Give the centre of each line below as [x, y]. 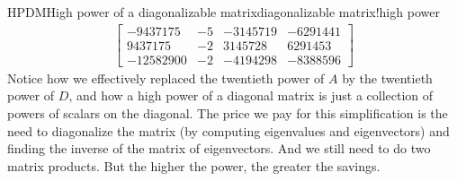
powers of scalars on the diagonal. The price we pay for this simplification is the [228, 112]
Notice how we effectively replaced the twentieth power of [166, 78]
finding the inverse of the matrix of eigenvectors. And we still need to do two [219, 148]
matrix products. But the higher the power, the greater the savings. [194, 165]
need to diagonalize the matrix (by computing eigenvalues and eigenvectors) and [228, 130]
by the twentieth [387, 78]
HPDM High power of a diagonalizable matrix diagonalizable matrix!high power [224, 12]
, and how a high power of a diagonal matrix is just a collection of [251, 95]
